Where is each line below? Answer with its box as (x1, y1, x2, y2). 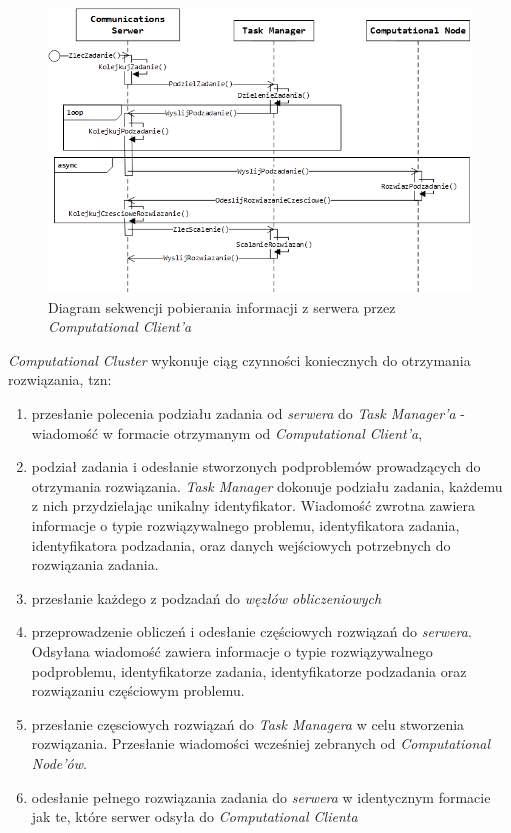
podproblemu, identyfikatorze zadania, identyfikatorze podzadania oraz (31, 660, 467, 681)
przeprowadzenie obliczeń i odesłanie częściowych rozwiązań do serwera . (31, 621, 472, 642)
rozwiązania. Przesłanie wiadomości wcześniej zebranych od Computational (31, 733, 491, 754)
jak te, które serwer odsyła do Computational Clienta (31, 806, 358, 827)
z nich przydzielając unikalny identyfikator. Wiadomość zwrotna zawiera (31, 495, 475, 516)
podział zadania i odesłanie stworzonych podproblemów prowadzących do (31, 456, 481, 477)
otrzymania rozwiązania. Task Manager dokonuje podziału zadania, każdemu (31, 475, 503, 496)
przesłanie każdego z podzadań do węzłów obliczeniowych (31, 587, 382, 608)
